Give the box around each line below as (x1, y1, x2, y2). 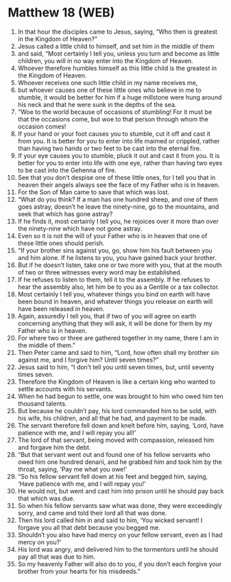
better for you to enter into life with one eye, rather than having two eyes (17, 159, 223, 167)
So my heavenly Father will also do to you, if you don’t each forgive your (17, 559, 222, 568)
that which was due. (17, 494, 75, 502)
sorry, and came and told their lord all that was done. (17, 509, 167, 517)
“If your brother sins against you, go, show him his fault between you (17, 246, 212, 255)
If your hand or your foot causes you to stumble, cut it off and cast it (17, 129, 211, 138)
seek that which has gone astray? (17, 209, 113, 218)
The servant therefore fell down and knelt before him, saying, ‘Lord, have (17, 421, 224, 430)
